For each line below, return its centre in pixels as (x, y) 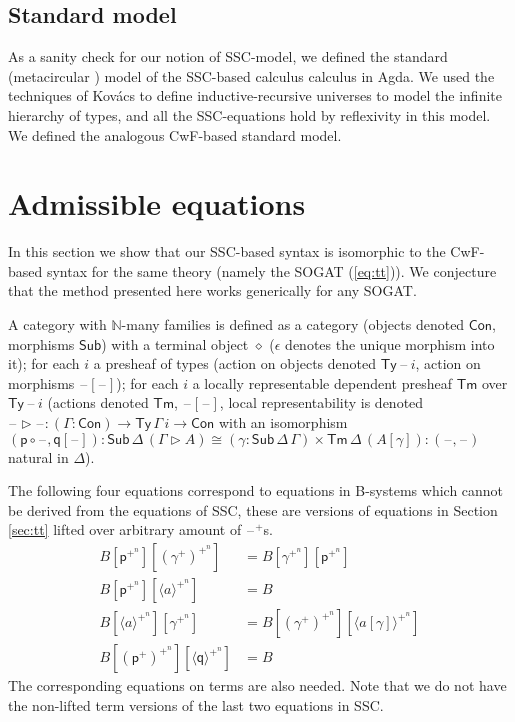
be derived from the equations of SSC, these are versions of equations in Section (253, 509)
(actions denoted (98, 402)
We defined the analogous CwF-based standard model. (175, 134)
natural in (38, 456)
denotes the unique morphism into (390, 343)
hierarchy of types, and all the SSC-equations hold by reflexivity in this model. (249, 114)
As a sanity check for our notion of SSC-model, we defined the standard (228, 56)
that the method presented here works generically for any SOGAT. (212, 290)
